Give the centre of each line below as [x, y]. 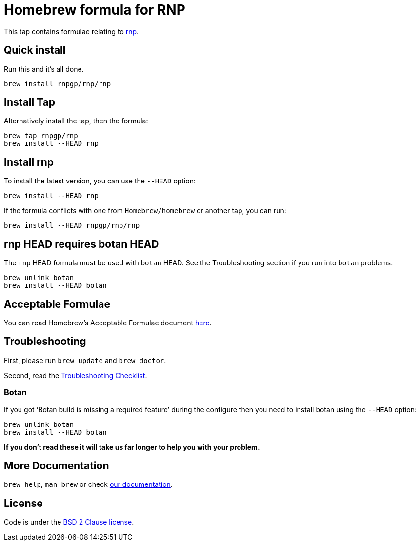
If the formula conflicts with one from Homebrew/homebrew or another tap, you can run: [145, 211]
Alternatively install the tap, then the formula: [76, 121]
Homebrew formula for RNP [95, 10]
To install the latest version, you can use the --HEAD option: [100, 181]
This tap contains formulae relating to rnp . [71, 31]
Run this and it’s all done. [44, 69]
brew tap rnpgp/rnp [41, 136]
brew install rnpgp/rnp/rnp [58, 84]
